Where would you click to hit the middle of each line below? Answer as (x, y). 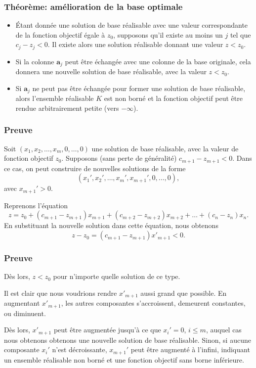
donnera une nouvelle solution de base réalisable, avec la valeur (111, 71)
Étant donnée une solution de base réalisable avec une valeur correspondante (132, 25)
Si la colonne (35, 61)
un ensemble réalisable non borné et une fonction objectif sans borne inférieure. (124, 359)
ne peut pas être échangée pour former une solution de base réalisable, (139, 88)
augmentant (22, 303)
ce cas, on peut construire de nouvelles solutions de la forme (95, 168)
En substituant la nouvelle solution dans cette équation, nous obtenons (111, 225)
